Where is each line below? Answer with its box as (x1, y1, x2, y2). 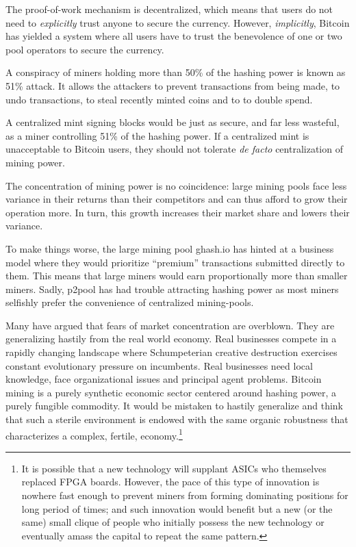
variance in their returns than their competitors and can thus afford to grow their (5, 192, 348, 206)
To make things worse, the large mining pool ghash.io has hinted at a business (5, 241, 334, 255)
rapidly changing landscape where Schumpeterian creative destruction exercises (5, 345, 338, 359)
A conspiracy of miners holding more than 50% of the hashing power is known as (5, 65, 346, 79)
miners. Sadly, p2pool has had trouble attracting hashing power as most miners (5, 281, 339, 296)
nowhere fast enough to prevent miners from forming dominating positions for (21, 488, 348, 503)
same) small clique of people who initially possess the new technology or (21, 515, 325, 529)
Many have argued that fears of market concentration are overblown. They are (5, 318, 335, 332)
